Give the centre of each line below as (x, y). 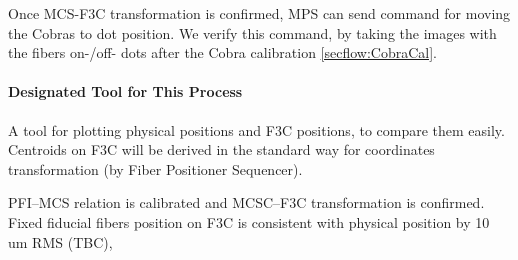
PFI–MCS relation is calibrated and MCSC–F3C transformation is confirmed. (246, 202)
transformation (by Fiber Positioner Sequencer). (155, 168)
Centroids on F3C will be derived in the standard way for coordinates (221, 149)
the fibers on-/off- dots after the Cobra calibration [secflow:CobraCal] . (223, 52)
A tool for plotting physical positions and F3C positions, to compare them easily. (256, 129)
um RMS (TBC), (60, 241)
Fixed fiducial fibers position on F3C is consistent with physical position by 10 (249, 221)
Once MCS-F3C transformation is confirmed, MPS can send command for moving (259, 13)
